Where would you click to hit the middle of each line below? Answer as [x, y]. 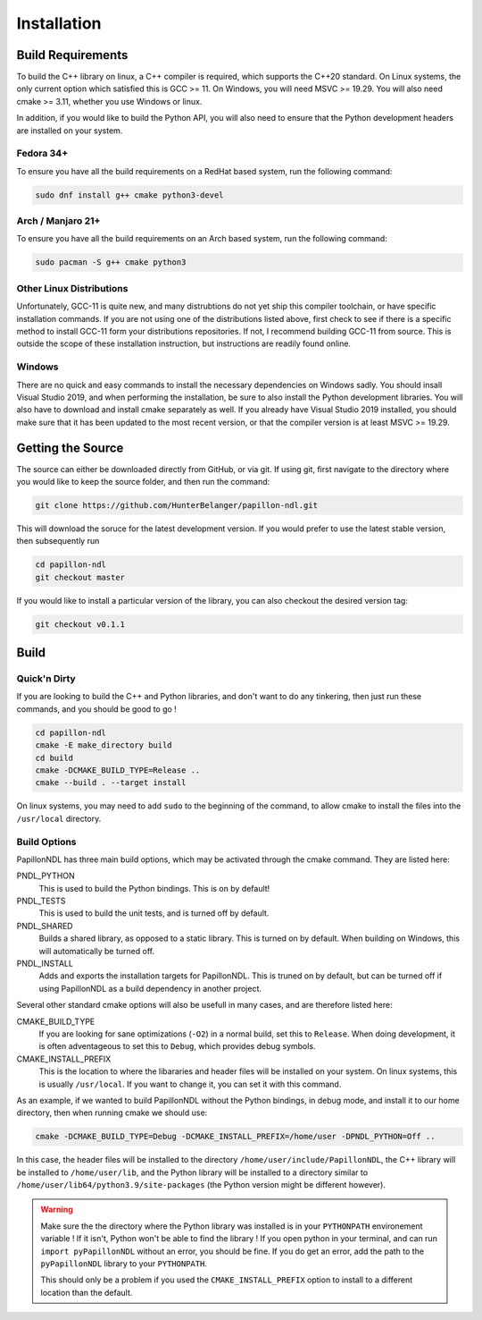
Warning [57, 1210]
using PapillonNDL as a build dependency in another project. [150, 988]
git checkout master [80, 577]
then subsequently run [58, 541]
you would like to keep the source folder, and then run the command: [143, 481]
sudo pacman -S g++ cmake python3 [111, 262]
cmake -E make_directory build [104, 745]
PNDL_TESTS [41, 901]
